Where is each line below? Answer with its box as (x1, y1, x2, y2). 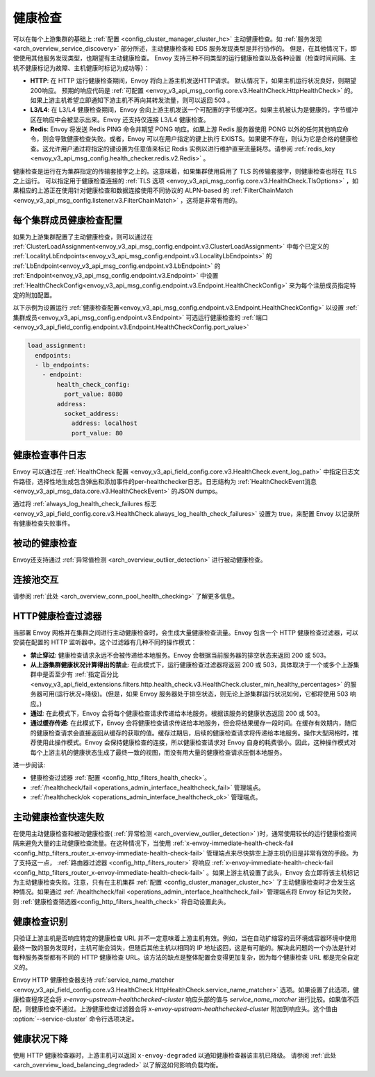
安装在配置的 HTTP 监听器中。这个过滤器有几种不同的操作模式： (12, 638, 197, 646)
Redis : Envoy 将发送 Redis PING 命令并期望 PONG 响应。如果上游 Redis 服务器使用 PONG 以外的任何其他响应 (30, 125, 343, 133)
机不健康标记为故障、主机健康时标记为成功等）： (12, 63, 150, 72)
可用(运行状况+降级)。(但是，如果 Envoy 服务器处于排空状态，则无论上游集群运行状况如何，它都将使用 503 (42, 690, 349, 698)
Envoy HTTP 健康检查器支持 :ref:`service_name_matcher (12, 976, 175, 984)
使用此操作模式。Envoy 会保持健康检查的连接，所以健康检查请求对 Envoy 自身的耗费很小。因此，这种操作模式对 (35, 738, 356, 746)
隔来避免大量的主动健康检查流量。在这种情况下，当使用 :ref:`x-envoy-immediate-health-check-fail (12, 839, 294, 847)
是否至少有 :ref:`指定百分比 (42, 670, 119, 678)
